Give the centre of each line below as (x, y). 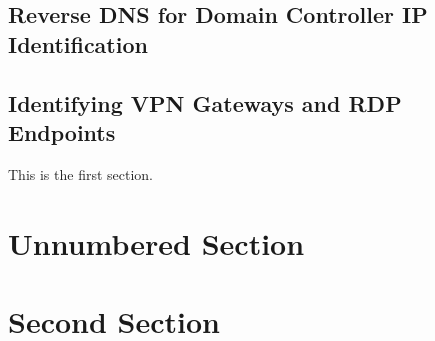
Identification (78, 43)
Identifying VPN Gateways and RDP (205, 102)
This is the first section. (80, 173)
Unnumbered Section (156, 242)
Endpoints (62, 131)
